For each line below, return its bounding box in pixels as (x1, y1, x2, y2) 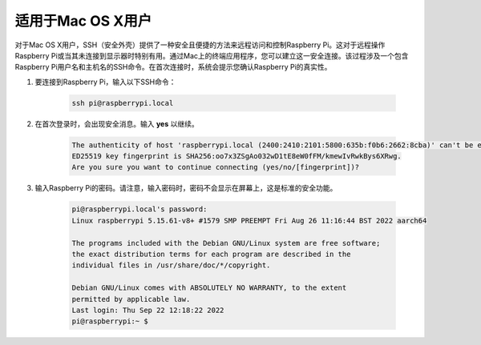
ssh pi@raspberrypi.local (71, 98, 174, 107)
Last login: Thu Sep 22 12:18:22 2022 (71, 305, 224, 315)
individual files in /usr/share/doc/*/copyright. (71, 261, 271, 270)
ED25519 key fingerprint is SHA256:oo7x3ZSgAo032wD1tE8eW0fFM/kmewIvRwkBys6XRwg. (71, 152, 402, 161)
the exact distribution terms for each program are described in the (71, 249, 351, 259)
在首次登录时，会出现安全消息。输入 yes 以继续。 (34, 118, 200, 128)
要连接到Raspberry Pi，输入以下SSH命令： (34, 77, 176, 86)
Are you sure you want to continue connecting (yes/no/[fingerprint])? (71, 162, 360, 172)
